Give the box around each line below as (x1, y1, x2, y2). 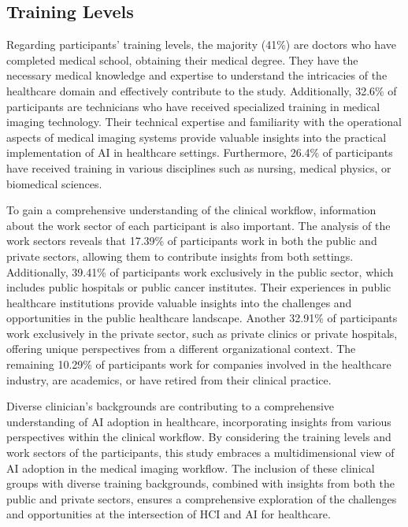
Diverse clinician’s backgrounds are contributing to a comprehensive (6, 398, 335, 414)
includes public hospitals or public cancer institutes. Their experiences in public (6, 279, 391, 295)
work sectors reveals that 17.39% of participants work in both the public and (6, 232, 377, 249)
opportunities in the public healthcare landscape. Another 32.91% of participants (6, 310, 398, 326)
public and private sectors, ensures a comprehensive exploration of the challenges (6, 490, 397, 507)
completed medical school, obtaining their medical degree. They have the (6, 51, 358, 68)
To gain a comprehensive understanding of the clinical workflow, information (6, 202, 376, 218)
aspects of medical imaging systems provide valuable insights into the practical (6, 128, 387, 145)
